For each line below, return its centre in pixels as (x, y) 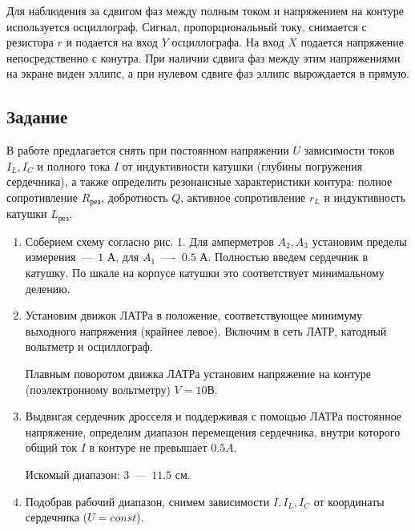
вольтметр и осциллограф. (89, 346)
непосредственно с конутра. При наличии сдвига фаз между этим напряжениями (203, 57)
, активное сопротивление (243, 197)
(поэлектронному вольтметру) (98, 389)
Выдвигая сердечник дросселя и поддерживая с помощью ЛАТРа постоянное (214, 416)
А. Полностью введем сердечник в (284, 257)
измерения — (59, 257)
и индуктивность (365, 197)
